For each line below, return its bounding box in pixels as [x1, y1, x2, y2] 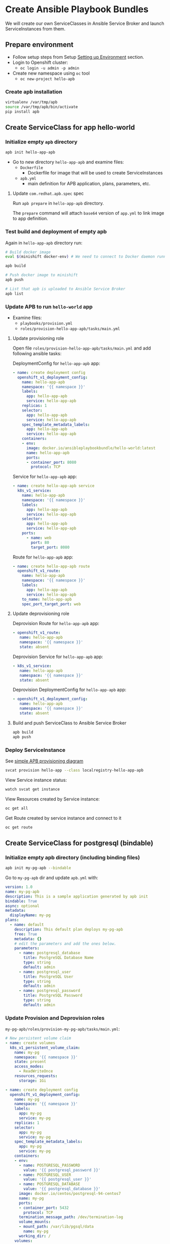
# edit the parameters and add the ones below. [14, 941, 116, 946]
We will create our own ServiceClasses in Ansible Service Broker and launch [5, 20, 164, 26]
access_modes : [14, 1064, 44, 1069]
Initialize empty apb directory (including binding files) [5, 854, 140, 861]
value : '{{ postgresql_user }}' [23, 1177, 92, 1182]
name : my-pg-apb [5, 889, 39, 894]
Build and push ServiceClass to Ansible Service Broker [12, 719, 126, 726]
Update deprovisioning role [12, 610, 70, 617]
